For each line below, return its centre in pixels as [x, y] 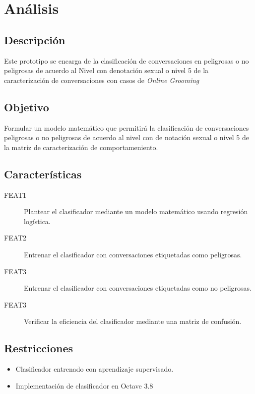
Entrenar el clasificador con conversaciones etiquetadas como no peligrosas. [138, 288]
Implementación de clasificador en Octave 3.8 [84, 385]
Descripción [35, 39]
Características [43, 174]
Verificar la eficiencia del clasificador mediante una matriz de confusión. [133, 321]
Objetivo [27, 107]
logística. [37, 221]
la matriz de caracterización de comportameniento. [81, 147]
